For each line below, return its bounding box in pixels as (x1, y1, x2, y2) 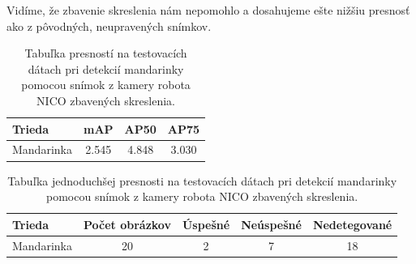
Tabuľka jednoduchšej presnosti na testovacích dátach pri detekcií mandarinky (7, 172, 397, 189)
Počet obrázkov (83, 215, 171, 232)
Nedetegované (312, 215, 392, 232)
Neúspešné (241, 215, 302, 232)
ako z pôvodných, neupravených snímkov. (6, 17, 212, 34)
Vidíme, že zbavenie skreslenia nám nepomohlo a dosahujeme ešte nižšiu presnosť (6, 2, 410, 18)
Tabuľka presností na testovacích (24, 45, 187, 62)
